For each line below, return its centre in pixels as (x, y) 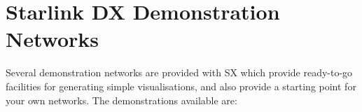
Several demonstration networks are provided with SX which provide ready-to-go (179, 72)
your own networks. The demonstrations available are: (121, 100)
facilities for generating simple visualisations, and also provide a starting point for (181, 86)
